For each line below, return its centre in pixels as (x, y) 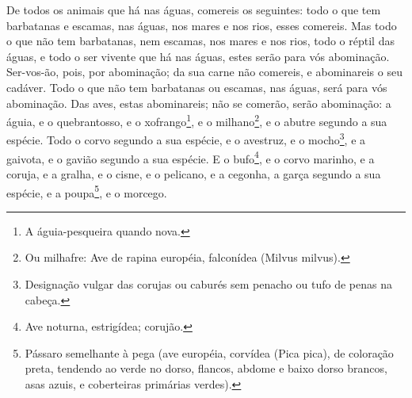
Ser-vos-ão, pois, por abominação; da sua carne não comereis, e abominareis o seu (204, 72)
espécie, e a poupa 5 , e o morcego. (87, 191)
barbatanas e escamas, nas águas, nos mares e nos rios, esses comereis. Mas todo (202, 25)
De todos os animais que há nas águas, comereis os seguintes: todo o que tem (194, 10)
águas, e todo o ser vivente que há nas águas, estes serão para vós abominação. (198, 56)
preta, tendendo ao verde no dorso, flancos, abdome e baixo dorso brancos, (206, 368)
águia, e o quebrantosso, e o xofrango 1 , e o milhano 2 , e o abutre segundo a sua (197, 120)
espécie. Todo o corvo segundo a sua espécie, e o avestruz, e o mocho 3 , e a (186, 139)
